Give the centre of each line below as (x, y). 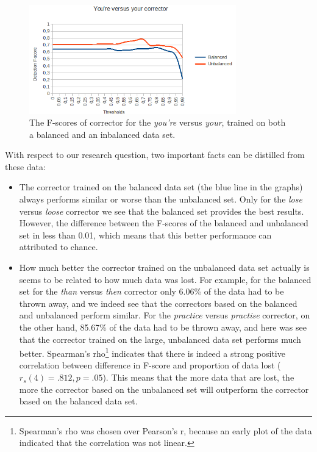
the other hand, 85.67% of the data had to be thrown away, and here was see (163, 327)
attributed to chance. (59, 247)
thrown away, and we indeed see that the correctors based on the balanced (158, 303)
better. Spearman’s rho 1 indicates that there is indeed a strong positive (152, 352)
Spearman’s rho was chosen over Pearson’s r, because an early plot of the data (166, 430)
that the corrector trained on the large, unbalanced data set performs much (160, 339)
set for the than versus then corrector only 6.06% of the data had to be (151, 291)
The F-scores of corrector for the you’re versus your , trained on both (158, 122)
